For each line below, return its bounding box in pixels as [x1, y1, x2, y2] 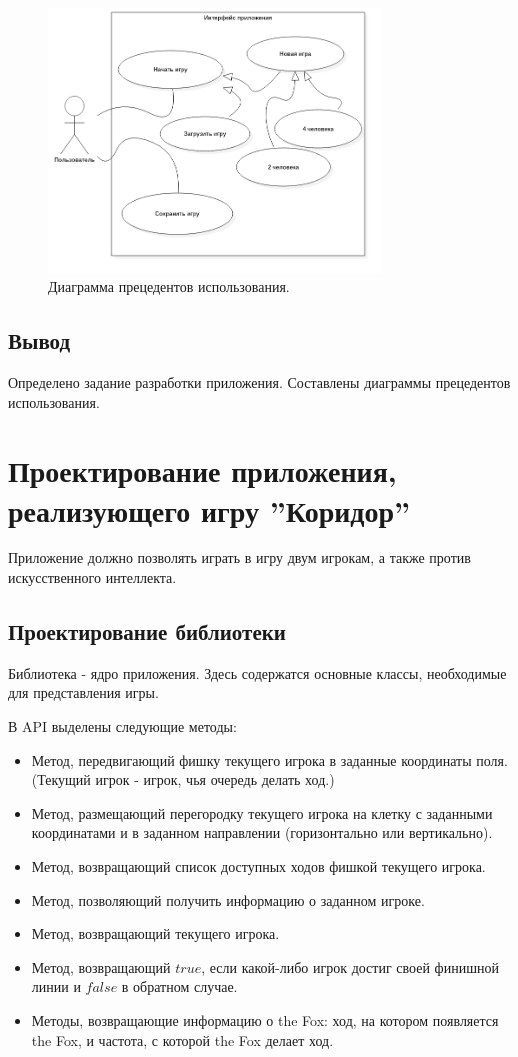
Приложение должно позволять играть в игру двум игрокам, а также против [8, 547, 471, 568]
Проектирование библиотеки [8, 616, 286, 647]
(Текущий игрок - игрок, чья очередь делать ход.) [31, 769, 335, 790]
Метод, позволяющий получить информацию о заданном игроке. [31, 889, 425, 910]
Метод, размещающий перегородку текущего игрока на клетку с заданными [31, 802, 493, 823]
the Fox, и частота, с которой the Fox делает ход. [31, 1029, 334, 1050]
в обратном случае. [121, 976, 238, 997]
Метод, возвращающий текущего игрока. [31, 923, 280, 944]
